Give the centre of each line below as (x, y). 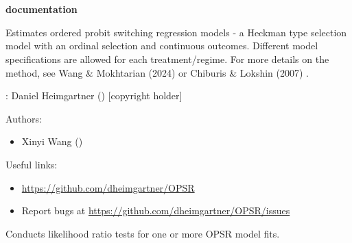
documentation (42, 9)
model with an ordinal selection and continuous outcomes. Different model (162, 46)
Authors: (24, 118)
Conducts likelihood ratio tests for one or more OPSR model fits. (143, 233)
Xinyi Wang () (52, 141)
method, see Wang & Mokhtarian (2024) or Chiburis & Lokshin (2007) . (157, 72)
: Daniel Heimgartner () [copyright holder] (94, 95)
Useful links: (32, 164)
